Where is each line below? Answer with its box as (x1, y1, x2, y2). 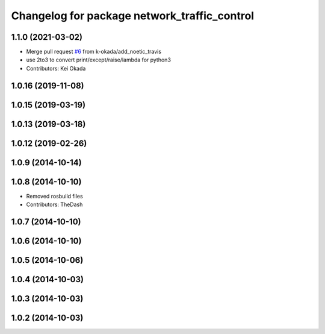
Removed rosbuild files (26, 192, 84, 200)
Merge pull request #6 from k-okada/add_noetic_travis (26, 48, 162, 55)
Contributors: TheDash (26, 201, 83, 208)
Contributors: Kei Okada (26, 65, 86, 72)
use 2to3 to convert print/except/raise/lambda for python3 (26, 56, 172, 63)
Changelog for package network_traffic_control (11, 9, 255, 22)
